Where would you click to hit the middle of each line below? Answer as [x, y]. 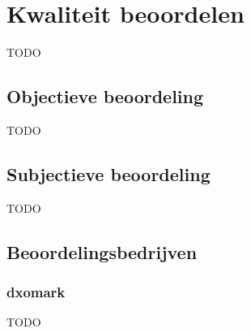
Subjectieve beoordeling [108, 173]
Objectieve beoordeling [105, 96]
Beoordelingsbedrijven [102, 251]
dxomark [36, 292]
